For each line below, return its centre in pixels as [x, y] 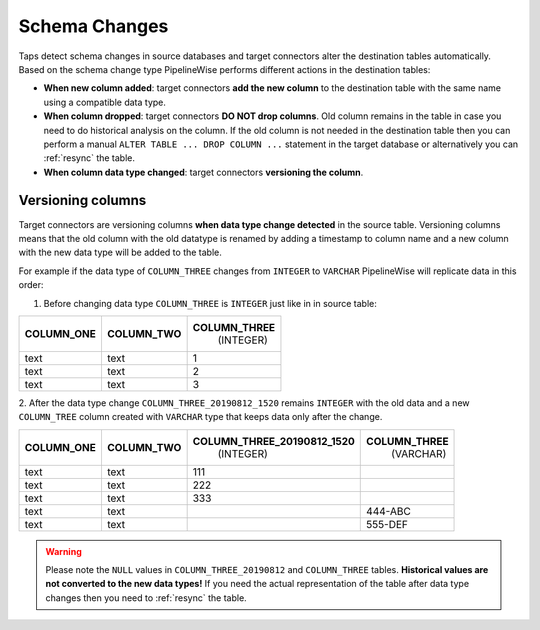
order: [31, 285]
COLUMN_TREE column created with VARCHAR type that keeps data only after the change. [200, 417]
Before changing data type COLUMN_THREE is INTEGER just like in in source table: [210, 303]
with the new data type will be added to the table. [120, 252]
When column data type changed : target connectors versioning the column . [203, 172]
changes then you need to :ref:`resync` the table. [146, 597]
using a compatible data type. [105, 102]
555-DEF [387, 524]
